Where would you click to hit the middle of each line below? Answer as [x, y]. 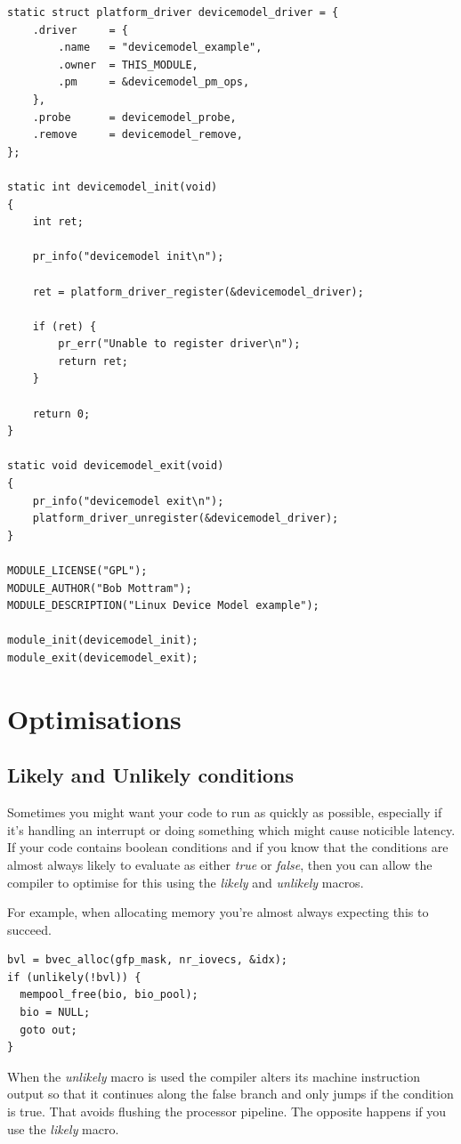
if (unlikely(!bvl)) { [74, 977]
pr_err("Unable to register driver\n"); [179, 344]
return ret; [93, 361]
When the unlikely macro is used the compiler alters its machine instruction [214, 1076]
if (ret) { [65, 326]
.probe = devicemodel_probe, [134, 117]
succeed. [29, 929]
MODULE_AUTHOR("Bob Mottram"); [100, 588]
